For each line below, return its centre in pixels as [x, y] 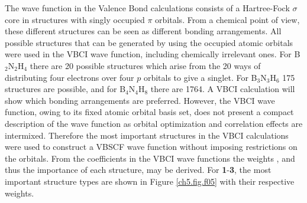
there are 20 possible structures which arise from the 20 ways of [145, 65]
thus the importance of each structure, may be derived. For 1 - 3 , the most [138, 170]
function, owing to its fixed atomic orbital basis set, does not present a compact [149, 112]
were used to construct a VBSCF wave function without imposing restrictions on [151, 147]
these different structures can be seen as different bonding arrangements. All [143, 31]
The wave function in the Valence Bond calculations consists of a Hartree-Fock [147, 8]
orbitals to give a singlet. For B [200, 77]
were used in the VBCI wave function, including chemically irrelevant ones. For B [153, 54]
